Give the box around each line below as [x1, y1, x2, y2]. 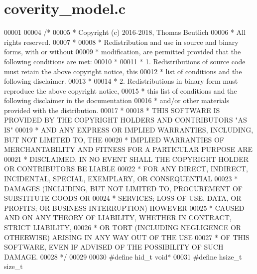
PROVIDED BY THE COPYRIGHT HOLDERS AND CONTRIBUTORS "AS [4, 115, 247, 125]
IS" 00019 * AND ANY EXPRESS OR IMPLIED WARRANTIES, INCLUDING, [4, 125, 254, 135]
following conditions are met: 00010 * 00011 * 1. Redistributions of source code [4, 56, 246, 66]
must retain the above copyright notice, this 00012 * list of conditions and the [4, 66, 242, 76]
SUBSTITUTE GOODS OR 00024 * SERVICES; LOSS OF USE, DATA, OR [4, 193, 242, 203]
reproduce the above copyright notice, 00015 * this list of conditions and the [4, 85, 237, 96]
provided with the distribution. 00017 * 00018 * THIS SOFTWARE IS [4, 105, 220, 115]
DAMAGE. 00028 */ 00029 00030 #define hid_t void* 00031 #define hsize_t [4, 251, 242, 262]
